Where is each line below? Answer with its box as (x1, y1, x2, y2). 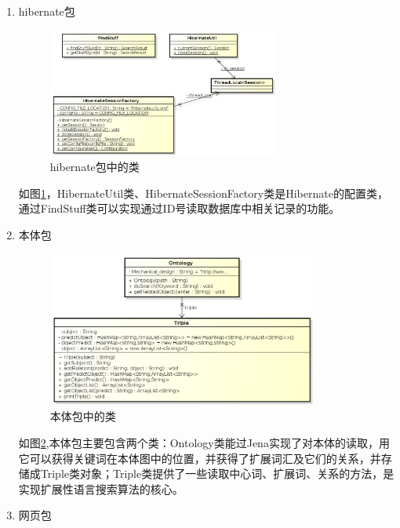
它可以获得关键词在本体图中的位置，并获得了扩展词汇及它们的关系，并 (18, 450, 381, 466)
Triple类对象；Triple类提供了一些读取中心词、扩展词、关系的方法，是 (40, 465, 395, 482)
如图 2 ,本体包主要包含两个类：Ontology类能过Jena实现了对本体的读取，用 (18, 435, 390, 451)
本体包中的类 (49, 408, 116, 424)
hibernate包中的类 (49, 158, 140, 175)
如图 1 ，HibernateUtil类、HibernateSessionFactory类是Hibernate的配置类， (18, 184, 388, 201)
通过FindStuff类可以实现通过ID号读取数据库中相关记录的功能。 (18, 200, 340, 217)
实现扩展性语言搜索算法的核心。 (18, 480, 184, 497)
